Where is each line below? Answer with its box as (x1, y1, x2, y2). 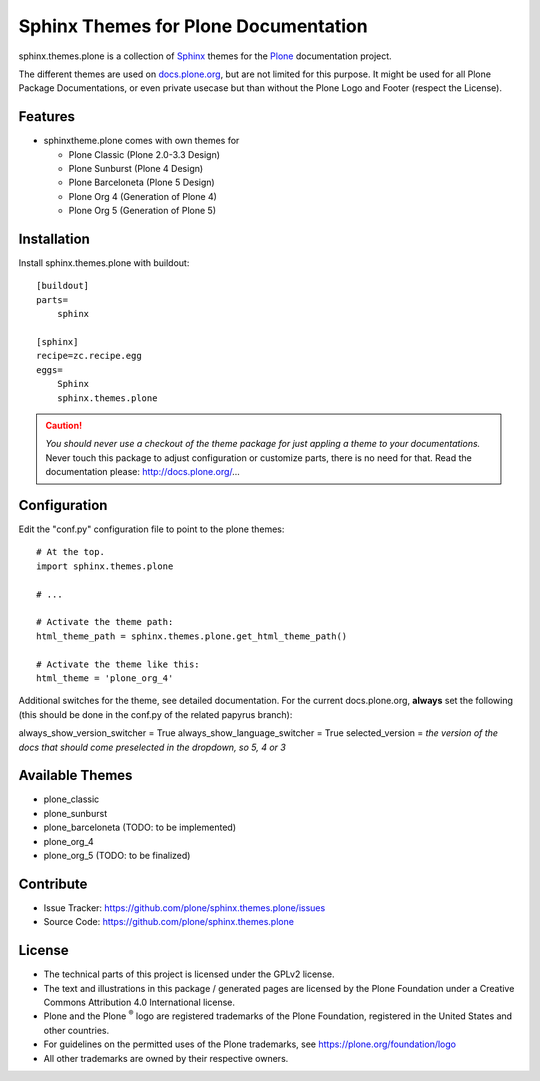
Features (18, 108, 75, 125)
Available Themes (18, 767, 133, 784)
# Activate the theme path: (36, 616, 174, 628)
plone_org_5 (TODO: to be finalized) (43, 850, 191, 862)
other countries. (43, 1024, 110, 1036)
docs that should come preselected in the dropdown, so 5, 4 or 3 (18, 741, 287, 753)
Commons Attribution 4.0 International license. (43, 996, 235, 1008)
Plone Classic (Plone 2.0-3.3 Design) (68, 148, 220, 160)
